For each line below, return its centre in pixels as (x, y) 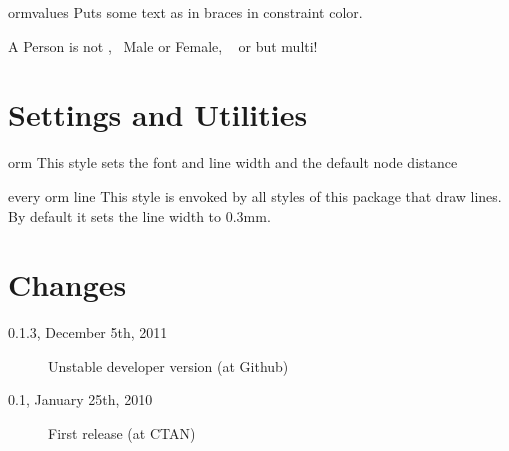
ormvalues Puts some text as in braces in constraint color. (185, 12)
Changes (67, 284)
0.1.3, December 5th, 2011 (88, 332)
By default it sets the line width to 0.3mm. (139, 215)
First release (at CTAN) (122, 433)
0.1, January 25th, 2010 (80, 399)
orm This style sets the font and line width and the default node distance (233, 162)
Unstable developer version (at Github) (168, 365)
